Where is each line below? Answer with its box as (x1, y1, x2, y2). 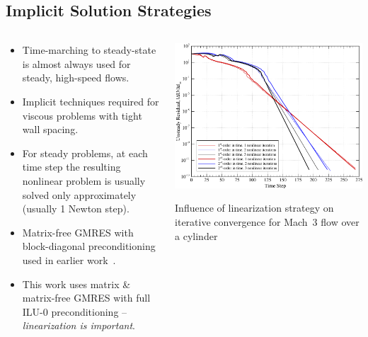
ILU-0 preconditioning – (22, 304, 127, 319)
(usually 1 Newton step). (22, 201, 130, 216)
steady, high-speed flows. (22, 70, 130, 85)
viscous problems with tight (22, 108, 142, 122)
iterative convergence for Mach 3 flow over (175, 215, 360, 229)
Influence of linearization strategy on (175, 200, 334, 215)
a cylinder (175, 228, 218, 243)
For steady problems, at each (22, 145, 148, 160)
